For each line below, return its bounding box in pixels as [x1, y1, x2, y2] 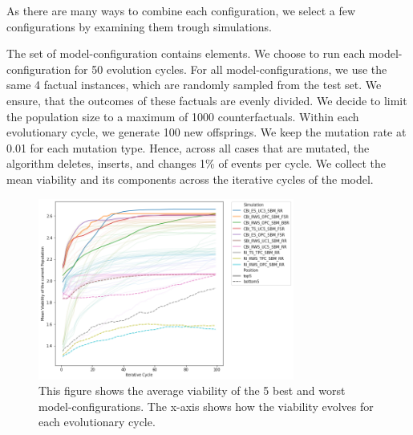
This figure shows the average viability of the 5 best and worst [38, 382, 346, 399]
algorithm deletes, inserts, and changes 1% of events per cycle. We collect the [6, 155, 386, 172]
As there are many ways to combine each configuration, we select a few [6, 2, 356, 18]
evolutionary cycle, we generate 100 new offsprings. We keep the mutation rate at [6, 124, 407, 140]
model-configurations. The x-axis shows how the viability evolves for [38, 397, 374, 414]
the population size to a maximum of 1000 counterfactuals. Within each [6, 108, 359, 124]
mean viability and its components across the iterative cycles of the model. [6, 170, 374, 187]
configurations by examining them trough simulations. [6, 18, 272, 35]
